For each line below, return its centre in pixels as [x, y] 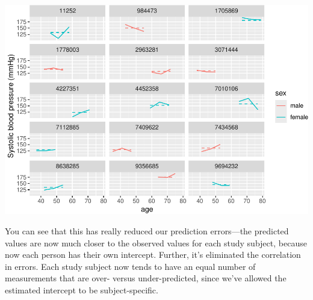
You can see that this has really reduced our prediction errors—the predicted [147, 231]
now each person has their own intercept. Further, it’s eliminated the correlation [153, 255]
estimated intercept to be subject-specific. [82, 290]
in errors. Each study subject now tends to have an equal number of [130, 266]
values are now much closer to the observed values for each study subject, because [156, 242]
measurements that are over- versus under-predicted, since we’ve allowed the [146, 278]
